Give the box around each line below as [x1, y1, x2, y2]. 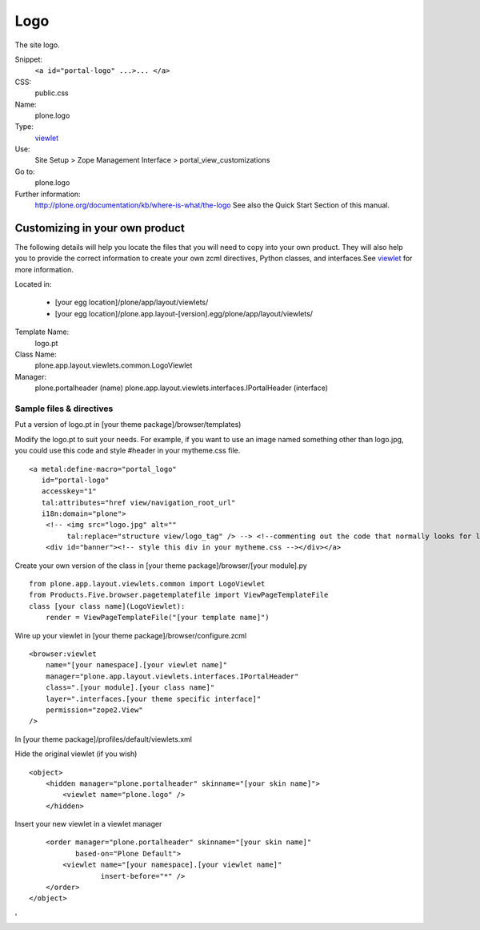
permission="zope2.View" [45, 705, 143, 715]
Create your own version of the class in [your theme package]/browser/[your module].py [14, 561, 307, 570]
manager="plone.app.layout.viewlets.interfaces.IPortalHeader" [45, 671, 299, 681]
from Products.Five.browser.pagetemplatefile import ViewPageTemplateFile [29, 590, 329, 600]
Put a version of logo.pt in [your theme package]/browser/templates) [14, 420, 242, 429]
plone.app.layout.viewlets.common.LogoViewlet [34, 360, 193, 370]
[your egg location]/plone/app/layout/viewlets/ [54, 297, 209, 308]
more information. [14, 264, 74, 274]
